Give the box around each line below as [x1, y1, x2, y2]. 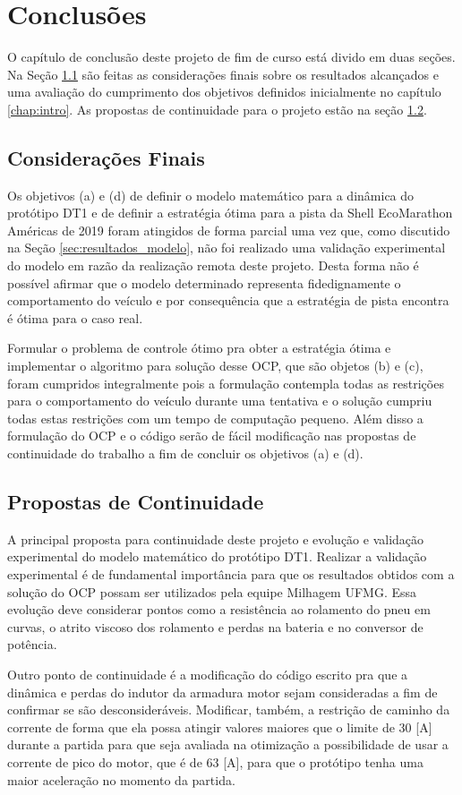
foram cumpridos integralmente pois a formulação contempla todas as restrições [7, 373, 444, 392]
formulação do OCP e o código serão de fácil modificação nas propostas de [7, 426, 416, 445]
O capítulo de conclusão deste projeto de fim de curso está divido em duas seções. [7, 47, 456, 66]
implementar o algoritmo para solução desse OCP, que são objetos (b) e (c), [7, 356, 423, 375]
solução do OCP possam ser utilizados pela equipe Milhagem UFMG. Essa [7, 582, 417, 601]
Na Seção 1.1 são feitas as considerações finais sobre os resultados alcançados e [7, 64, 439, 83]
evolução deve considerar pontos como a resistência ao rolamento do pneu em [7, 600, 431, 619]
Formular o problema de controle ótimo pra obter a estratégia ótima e [7, 338, 391, 357]
